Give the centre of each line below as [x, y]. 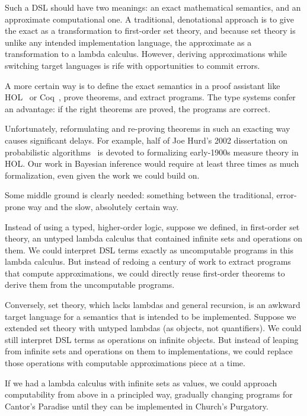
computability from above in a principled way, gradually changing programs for [149, 394]
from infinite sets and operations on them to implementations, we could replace [149, 351]
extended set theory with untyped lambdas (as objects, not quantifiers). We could [153, 328]
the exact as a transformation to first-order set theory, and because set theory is [150, 31]
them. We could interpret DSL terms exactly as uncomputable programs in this [149, 250]
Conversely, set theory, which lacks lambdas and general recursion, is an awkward [153, 305]
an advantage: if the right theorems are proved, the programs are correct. [138, 108]
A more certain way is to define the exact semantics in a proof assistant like [143, 85]
